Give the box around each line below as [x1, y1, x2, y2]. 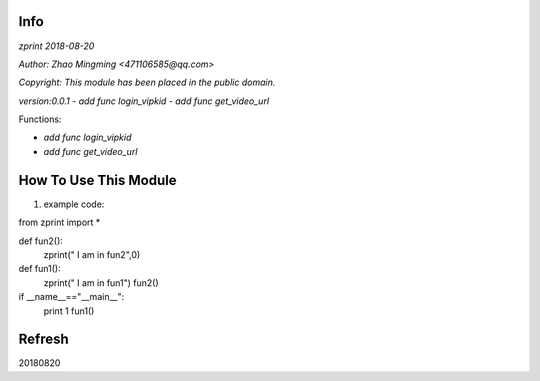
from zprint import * [18, 216, 101, 229]
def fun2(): [18, 235, 64, 247]
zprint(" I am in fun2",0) [43, 248, 141, 260]
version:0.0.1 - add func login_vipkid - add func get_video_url [18, 95, 270, 107]
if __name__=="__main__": [18, 291, 125, 303]
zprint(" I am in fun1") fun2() [43, 276, 159, 289]
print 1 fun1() [43, 305, 95, 317]
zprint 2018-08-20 [18, 40, 95, 52]
